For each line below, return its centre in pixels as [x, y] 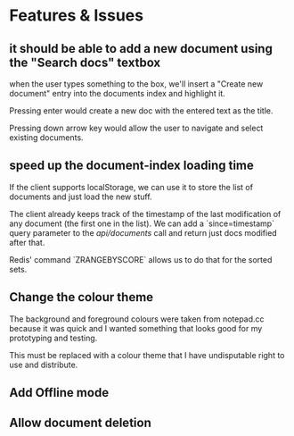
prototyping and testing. [53, 338]
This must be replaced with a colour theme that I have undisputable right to [147, 355]
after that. [27, 242]
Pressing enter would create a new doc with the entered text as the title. [141, 111]
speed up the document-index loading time [131, 166]
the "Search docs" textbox [85, 62]
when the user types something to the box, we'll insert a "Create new [136, 84]
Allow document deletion [80, 423]
